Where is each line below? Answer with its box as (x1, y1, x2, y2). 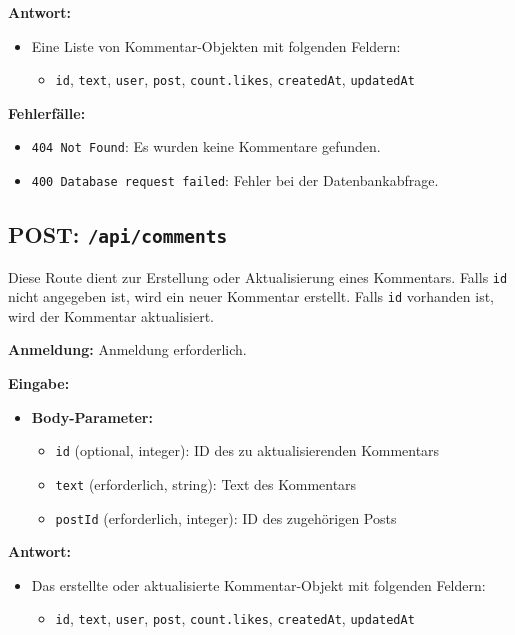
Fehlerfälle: (8, 102, 86, 123)
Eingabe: (8, 373, 70, 394)
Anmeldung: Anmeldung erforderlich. (8, 339, 247, 360)
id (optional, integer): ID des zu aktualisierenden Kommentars (55, 440, 440, 461)
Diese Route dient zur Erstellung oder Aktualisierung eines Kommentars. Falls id (8, 266, 508, 287)
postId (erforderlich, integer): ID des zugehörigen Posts (55, 507, 397, 528)
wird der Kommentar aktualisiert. (8, 305, 214, 326)
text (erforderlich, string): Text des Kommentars (55, 473, 357, 494)
